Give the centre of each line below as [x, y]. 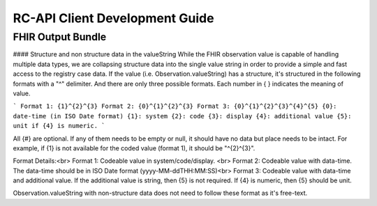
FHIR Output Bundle [60, 37]
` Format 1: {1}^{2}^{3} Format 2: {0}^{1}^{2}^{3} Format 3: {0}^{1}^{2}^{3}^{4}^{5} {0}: [175, 106]
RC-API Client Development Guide [113, 18]
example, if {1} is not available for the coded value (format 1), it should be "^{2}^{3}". [134, 148]
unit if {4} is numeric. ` [59, 126]
